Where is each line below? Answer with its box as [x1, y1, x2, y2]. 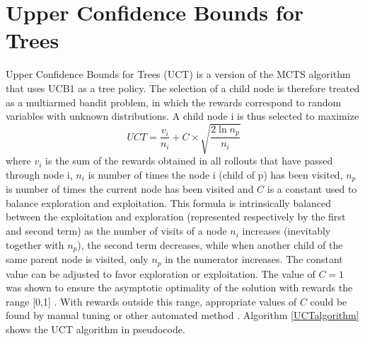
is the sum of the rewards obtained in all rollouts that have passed [45, 153, 333, 168]
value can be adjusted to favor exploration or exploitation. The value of [6, 266, 315, 281]
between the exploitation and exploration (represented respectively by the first [6, 209, 346, 224]
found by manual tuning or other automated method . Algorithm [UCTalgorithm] [6, 308, 359, 323]
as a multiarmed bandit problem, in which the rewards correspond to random [6, 94, 342, 109]
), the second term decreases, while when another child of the [77, 237, 343, 252]
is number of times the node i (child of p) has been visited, [88, 167, 343, 181]
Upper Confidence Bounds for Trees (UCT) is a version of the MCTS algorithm [6, 67, 351, 82]
